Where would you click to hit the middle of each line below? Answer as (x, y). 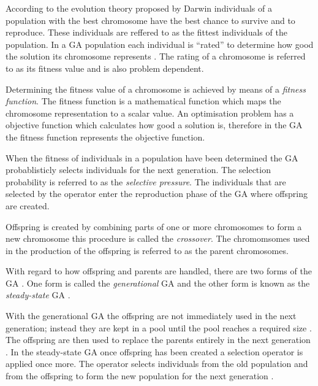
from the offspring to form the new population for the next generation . (140, 376)
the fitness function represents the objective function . (105, 137)
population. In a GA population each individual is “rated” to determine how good (160, 44)
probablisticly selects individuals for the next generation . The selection (138, 170)
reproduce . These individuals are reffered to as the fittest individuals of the (146, 32)
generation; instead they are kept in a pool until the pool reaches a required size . (159, 327)
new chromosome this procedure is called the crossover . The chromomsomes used (158, 238)
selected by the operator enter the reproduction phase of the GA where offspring (157, 194)
